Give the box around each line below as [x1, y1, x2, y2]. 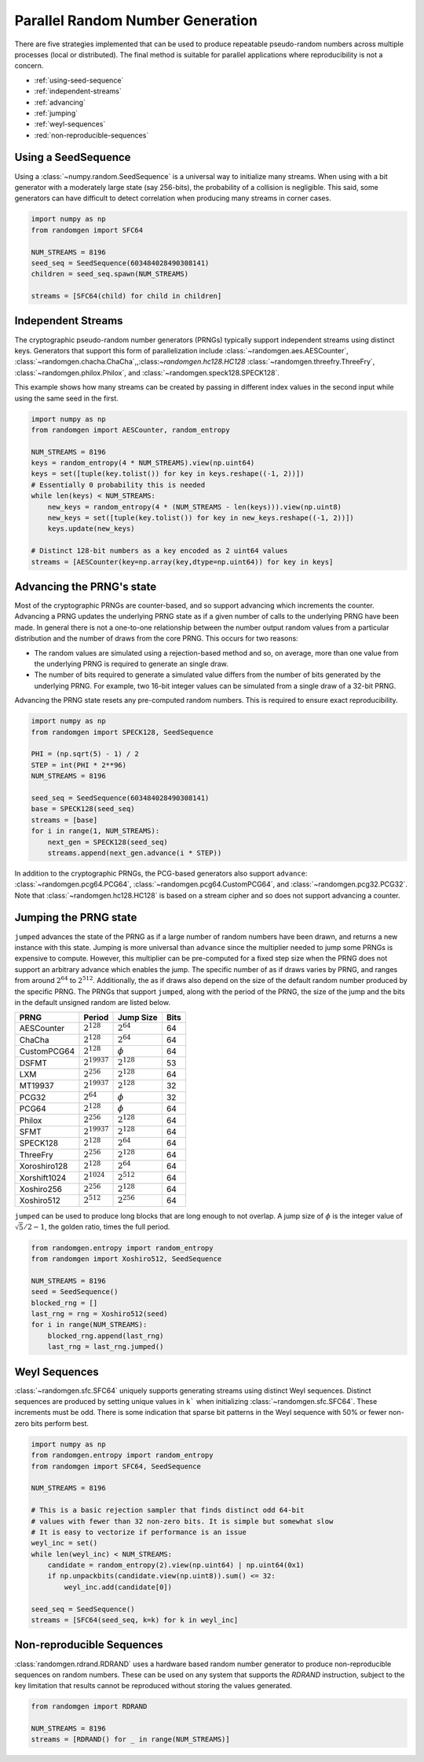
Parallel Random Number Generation [14, 12, 258, 29]
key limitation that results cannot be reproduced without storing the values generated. [14, 1681, 292, 1691]
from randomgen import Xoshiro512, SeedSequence [31, 1255, 222, 1263]
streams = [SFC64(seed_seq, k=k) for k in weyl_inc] [31, 1616, 239, 1625]
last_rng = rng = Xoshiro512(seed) [31, 1309, 168, 1318]
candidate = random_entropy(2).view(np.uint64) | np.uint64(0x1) [47, 1561, 305, 1570]
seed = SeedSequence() [31, 1288, 119, 1296]
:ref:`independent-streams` [34, 86, 122, 96]
